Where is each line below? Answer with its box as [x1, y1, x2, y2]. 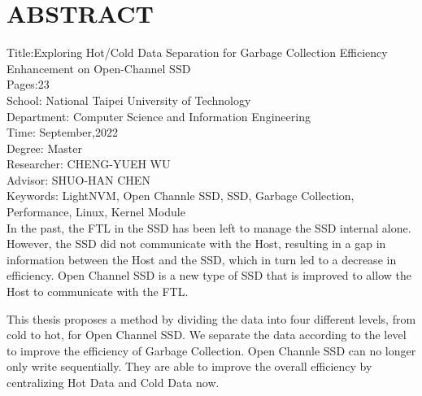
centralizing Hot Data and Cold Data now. [7, 374, 220, 390]
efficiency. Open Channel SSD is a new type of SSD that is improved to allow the [7, 267, 411, 284]
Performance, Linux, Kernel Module [7, 203, 185, 220]
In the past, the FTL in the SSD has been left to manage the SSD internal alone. [7, 219, 411, 236]
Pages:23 [7, 76, 50, 93]
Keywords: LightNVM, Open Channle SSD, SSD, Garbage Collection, [7, 187, 355, 204]
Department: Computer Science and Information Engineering [7, 107, 311, 124]
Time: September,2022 [7, 124, 118, 141]
